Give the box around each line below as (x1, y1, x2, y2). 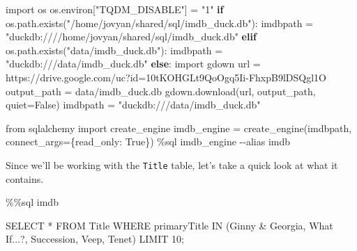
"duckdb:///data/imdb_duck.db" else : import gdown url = (6, 56, 261, 71)
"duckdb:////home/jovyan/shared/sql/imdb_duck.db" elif (6, 29, 257, 44)
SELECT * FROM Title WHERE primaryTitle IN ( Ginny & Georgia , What (6, 218, 333, 232)
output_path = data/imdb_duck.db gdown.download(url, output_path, (6, 83, 316, 98)
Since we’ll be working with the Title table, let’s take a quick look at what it (6, 157, 338, 172)
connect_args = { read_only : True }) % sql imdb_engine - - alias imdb (6, 134, 291, 149)
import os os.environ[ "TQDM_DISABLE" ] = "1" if (6, 2, 224, 16)
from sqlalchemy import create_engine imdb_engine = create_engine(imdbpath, (6, 120, 352, 135)
